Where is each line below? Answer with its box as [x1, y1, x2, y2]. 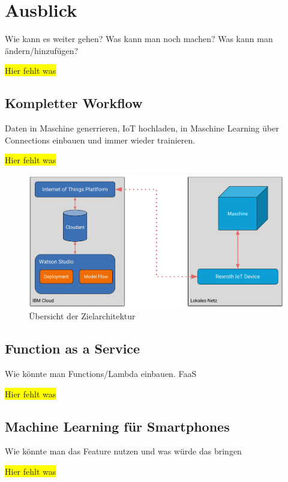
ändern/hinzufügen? [5, 44, 79, 56]
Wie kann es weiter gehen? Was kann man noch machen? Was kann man [5, 32, 273, 45]
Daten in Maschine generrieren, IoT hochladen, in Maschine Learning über [5, 122, 279, 134]
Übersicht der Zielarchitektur [29, 310, 136, 322]
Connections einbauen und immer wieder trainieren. [5, 133, 196, 146]
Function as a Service [5, 339, 140, 358]
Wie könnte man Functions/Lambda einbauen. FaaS [5, 367, 197, 380]
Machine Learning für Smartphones [5, 417, 230, 435]
